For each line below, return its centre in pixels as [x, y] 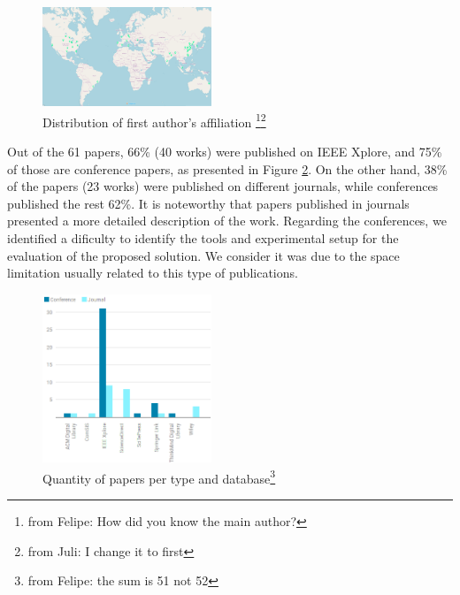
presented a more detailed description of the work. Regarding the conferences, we [227, 221]
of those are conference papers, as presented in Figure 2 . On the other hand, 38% [227, 168]
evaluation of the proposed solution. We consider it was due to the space [203, 255]
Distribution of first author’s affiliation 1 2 [154, 120]
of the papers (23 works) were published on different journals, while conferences [223, 186]
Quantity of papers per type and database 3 [159, 477]
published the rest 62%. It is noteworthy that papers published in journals [208, 203]
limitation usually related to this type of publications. [153, 273]
